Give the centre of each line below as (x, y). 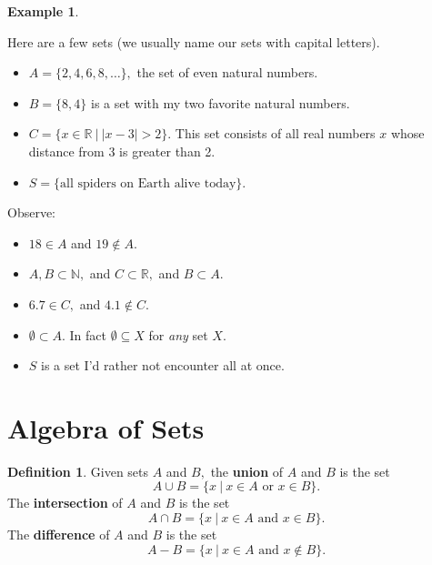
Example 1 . (43, 11)
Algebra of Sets (106, 427)
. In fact (84, 334)
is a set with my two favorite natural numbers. (220, 102)
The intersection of (65, 503)
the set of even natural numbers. (227, 72)
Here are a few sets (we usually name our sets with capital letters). (194, 41)
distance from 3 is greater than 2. (122, 151)
